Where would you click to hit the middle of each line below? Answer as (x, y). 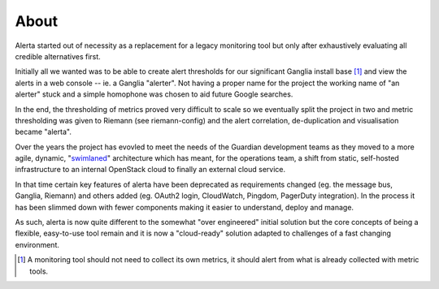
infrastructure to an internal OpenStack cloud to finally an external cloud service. (150, 170)
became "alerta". (43, 132)
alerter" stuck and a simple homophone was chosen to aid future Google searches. (154, 94)
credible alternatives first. (58, 56)
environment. (37, 244)
